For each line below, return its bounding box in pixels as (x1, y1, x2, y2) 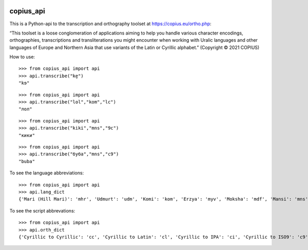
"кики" (18, 132, 35, 138)
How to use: (9, 54, 35, 60)
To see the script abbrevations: (9, 207, 75, 213)
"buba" (18, 158, 35, 164)
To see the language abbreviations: (9, 170, 84, 176)
